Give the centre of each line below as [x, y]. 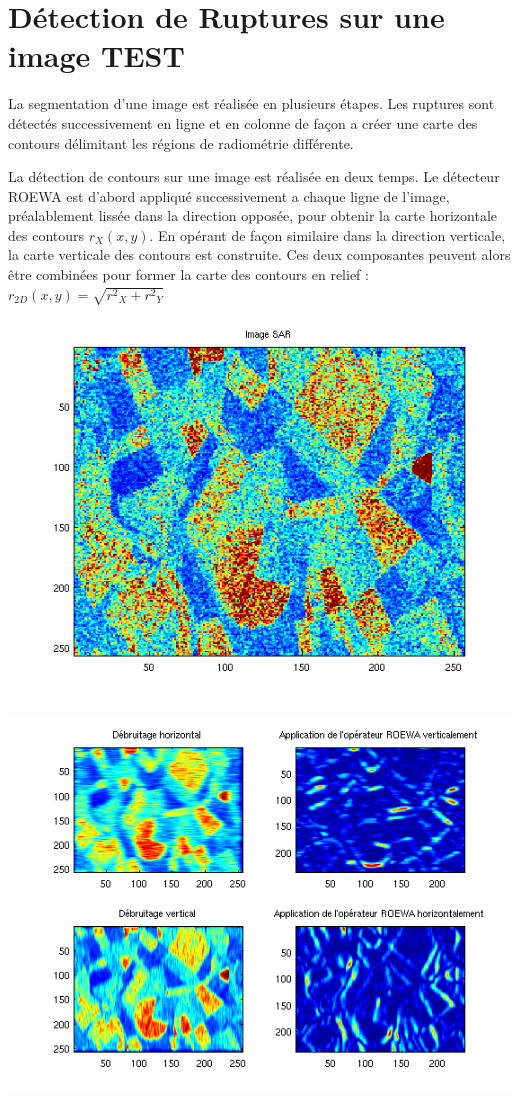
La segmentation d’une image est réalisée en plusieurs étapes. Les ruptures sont [251, 103]
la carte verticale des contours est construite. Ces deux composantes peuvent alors [259, 254]
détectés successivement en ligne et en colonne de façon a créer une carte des [243, 122]
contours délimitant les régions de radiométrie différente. [181, 142]
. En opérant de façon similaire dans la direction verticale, [327, 234]
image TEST [96, 55]
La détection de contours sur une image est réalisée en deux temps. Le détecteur [254, 176]
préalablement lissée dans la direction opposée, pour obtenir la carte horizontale [252, 215]
